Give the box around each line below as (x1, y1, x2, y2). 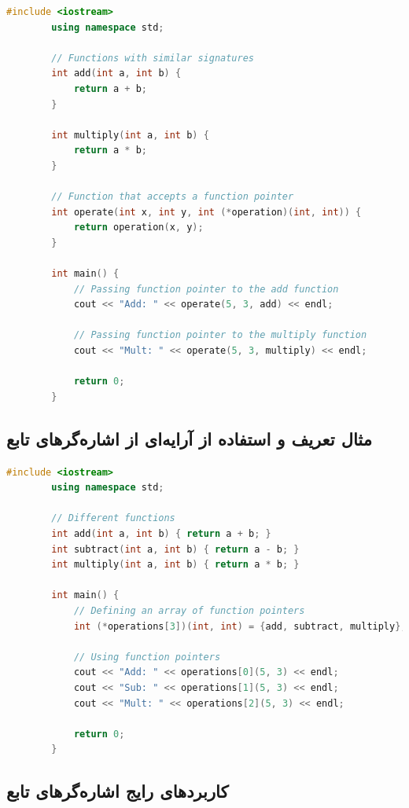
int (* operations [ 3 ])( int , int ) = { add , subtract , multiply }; (73, 620, 407, 632)
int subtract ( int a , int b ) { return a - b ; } (51, 543, 300, 555)
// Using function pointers (73, 651, 221, 663)
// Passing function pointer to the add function (73, 283, 339, 295)
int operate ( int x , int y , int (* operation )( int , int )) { (51, 206, 362, 218)
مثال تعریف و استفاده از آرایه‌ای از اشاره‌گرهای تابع (6, 426, 372, 450)
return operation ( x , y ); (73, 222, 204, 233)
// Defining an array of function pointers (73, 604, 305, 616)
